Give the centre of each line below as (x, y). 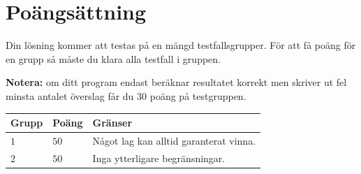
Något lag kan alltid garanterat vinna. (174, 140)
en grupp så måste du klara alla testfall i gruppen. (113, 58)
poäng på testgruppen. (198, 95)
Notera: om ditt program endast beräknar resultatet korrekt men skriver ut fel (176, 82)
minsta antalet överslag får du (70, 95)
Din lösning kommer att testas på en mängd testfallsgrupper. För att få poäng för (181, 45)
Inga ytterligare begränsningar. (159, 158)
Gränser (112, 122)
